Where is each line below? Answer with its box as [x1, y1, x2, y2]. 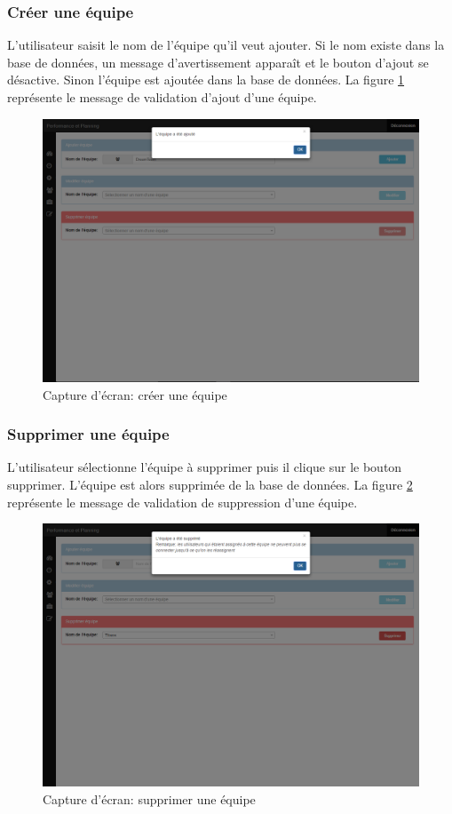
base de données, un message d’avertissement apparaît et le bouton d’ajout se [7, 52, 429, 71]
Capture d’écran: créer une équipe [43, 385, 227, 403]
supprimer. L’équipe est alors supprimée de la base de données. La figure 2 [7, 475, 413, 494]
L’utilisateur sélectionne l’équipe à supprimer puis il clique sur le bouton [7, 458, 402, 476]
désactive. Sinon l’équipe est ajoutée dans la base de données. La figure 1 [7, 70, 405, 89]
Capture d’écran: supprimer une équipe [43, 789, 256, 808]
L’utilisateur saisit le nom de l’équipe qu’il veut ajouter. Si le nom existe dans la [7, 36, 445, 54]
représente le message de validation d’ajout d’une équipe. [7, 88, 317, 106]
